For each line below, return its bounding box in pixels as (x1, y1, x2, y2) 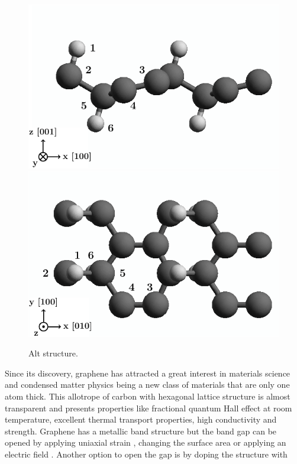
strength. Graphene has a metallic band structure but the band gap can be (5, 424, 277, 437)
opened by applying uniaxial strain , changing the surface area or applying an (5, 436, 286, 449)
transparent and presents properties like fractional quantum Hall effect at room (5, 401, 292, 414)
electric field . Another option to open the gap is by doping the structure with (5, 447, 288, 460)
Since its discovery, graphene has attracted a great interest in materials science (5, 366, 290, 379)
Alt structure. (28, 347, 78, 359)
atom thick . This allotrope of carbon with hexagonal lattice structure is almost (5, 390, 290, 402)
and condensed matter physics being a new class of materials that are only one (5, 378, 290, 391)
